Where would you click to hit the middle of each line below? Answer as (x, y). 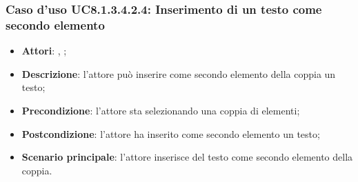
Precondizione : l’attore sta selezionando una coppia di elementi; (161, 110)
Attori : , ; (44, 51)
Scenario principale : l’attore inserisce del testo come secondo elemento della (187, 157)
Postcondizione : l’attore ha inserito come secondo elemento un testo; (171, 133)
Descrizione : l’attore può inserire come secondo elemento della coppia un (179, 73)
